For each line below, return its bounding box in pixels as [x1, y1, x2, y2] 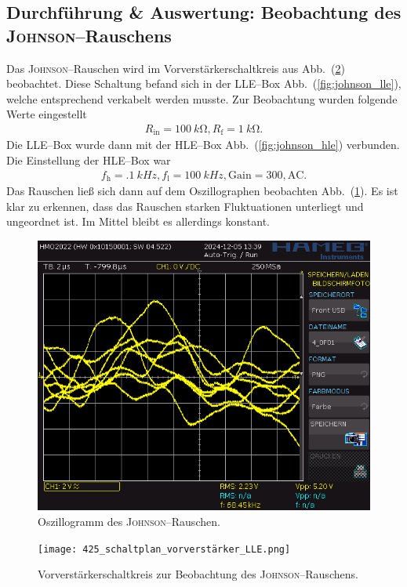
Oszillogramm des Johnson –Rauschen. [38, 513, 220, 529]
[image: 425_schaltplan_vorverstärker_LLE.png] [38, 543, 291, 555]
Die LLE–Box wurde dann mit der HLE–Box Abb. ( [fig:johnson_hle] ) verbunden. [6, 136, 400, 153]
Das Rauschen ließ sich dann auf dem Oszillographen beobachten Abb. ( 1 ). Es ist [6, 183, 398, 199]
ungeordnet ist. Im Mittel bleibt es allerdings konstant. [6, 213, 271, 230]
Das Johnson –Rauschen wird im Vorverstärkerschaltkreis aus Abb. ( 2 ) [6, 60, 345, 76]
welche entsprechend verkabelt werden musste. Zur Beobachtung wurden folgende [6, 90, 398, 107]
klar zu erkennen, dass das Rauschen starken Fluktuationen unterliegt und [6, 197, 364, 214]
